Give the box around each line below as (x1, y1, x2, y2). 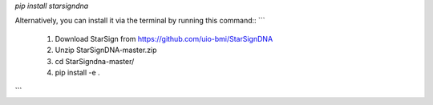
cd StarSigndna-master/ (55, 56, 135, 66)
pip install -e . (55, 67, 100, 77)
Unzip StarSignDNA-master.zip (55, 45, 157, 55)
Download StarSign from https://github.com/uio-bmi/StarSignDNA (55, 34, 273, 43)
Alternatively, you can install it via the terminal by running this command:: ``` (14, 16, 265, 26)
